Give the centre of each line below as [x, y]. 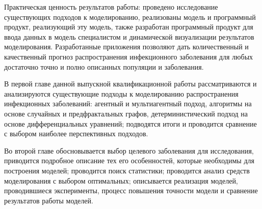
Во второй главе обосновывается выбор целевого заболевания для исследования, [129, 150]
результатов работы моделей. [49, 200]
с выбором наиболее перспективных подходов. [76, 133]
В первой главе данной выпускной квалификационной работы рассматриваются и [130, 84]
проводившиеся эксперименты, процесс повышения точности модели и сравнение [131, 190]
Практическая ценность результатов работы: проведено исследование [111, 7]
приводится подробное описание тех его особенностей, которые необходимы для [129, 160]
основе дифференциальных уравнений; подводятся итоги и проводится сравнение [130, 123]
